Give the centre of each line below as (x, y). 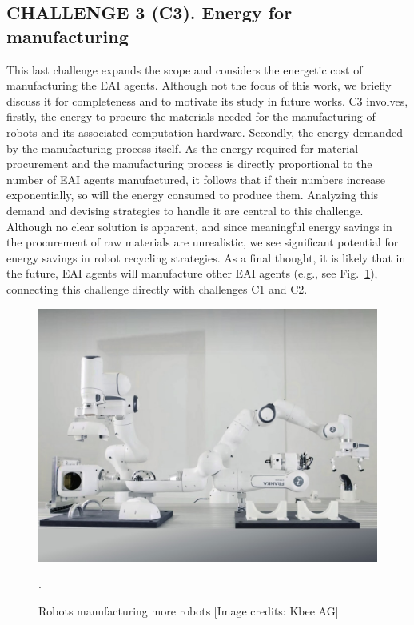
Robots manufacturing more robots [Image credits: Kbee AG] (189, 611)
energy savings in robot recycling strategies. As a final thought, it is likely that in (206, 257)
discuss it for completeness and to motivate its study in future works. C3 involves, (207, 100)
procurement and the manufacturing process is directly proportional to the (189, 164)
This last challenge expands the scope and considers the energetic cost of (185, 69)
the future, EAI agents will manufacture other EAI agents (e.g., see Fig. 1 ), (192, 273)
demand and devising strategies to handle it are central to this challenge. (185, 210)
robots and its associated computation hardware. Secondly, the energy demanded (205, 132)
